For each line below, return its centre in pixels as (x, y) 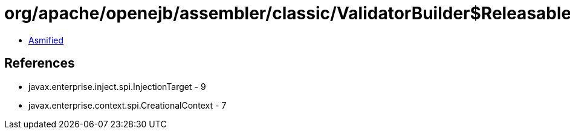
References (40, 63)
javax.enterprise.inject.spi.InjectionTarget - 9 (117, 86)
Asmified (46, 40)
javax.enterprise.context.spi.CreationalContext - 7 (128, 105)
